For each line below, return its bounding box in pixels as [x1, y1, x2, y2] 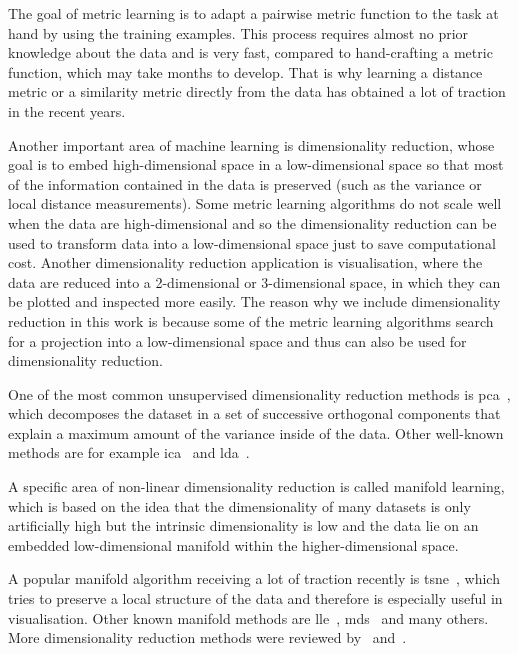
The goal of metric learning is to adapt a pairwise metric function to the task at [8, 3, 499, 23]
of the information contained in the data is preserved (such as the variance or [8, 173, 482, 194]
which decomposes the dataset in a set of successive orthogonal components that [8, 403, 501, 424]
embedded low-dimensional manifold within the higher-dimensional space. [8, 534, 459, 555]
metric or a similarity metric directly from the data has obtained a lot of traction [8, 81, 506, 102]
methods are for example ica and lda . [8, 442, 250, 463]
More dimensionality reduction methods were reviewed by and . [8, 627, 407, 648]
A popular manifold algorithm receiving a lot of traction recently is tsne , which [8, 568, 500, 589]
